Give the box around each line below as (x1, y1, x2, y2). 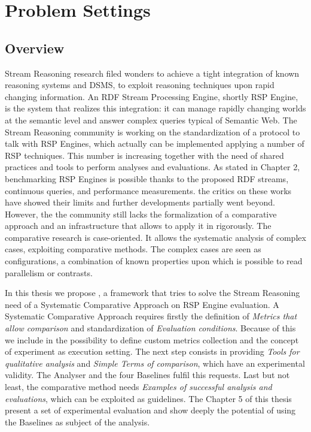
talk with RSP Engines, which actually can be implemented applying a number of (5, 137, 304, 150)
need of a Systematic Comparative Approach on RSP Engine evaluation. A (5, 298, 279, 310)
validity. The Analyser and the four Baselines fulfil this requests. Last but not (5, 368, 290, 381)
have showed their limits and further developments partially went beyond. (5, 196, 275, 209)
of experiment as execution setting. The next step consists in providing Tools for (5, 345, 300, 358)
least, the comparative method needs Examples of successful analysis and (5, 380, 272, 393)
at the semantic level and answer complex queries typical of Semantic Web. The (5, 113, 297, 126)
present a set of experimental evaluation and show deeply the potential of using (5, 404, 296, 416)
